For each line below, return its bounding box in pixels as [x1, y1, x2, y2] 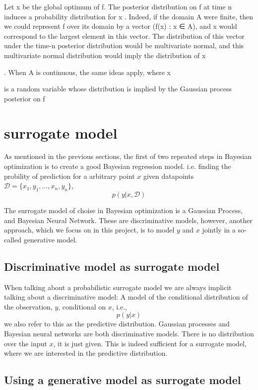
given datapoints [143, 170, 194, 181]
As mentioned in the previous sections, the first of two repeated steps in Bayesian [4, 151, 252, 161]
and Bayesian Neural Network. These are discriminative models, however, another [4, 215, 253, 225]
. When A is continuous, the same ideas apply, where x [4, 67, 171, 77]
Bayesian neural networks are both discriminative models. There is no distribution [4, 328, 254, 338]
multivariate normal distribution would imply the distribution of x [4, 50, 206, 60]
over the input [4, 338, 47, 348]
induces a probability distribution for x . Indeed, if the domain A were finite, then [4, 11, 254, 21]
